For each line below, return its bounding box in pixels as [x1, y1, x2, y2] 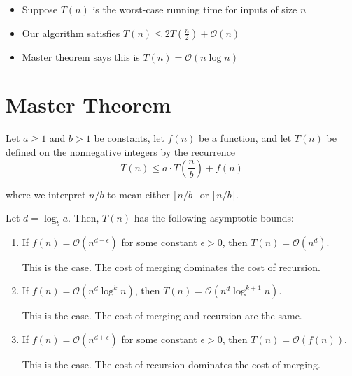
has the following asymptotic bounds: [134, 210, 294, 225]
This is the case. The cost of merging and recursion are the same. [22, 308, 302, 323]
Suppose [22, 2, 58, 16]
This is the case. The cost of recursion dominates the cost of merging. [22, 357, 321, 372]
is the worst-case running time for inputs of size [92, 2, 297, 16]
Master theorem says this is [22, 49, 140, 64]
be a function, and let [198, 131, 292, 145]
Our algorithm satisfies [22, 25, 120, 40]
